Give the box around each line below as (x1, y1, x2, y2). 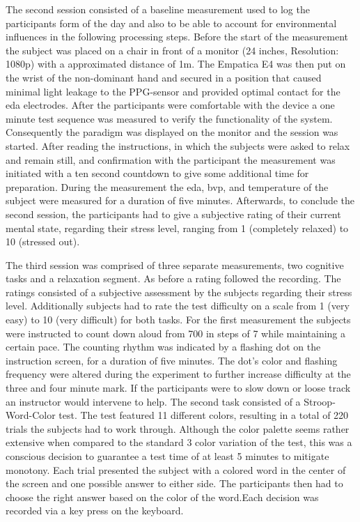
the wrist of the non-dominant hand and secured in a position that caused (6, 70, 322, 84)
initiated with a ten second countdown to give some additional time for (6, 166, 309, 181)
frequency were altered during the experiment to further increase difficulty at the (6, 367, 351, 381)
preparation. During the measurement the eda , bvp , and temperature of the (6, 179, 329, 194)
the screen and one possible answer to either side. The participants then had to (6, 476, 343, 491)
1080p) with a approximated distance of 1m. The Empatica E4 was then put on (6, 56, 346, 71)
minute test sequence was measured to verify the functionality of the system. (6, 111, 333, 125)
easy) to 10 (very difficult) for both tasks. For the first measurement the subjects (6, 312, 351, 327)
